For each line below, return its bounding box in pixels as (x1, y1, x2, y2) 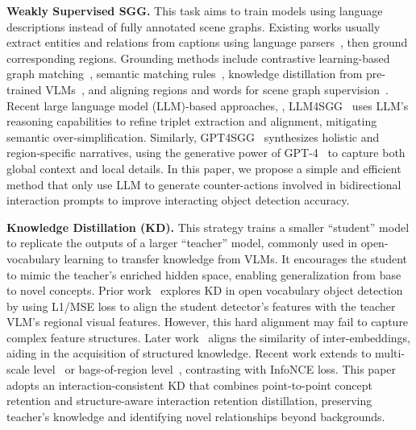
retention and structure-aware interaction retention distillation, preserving (6, 392, 372, 409)
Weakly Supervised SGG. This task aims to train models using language (6, 2, 383, 19)
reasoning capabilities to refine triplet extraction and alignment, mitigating (6, 113, 377, 130)
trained (6, 81, 42, 97)
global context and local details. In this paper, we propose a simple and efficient (6, 159, 401, 176)
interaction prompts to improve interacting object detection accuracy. (6, 192, 350, 209)
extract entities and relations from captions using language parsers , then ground (6, 34, 408, 51)
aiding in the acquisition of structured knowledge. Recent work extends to (6, 345, 372, 362)
